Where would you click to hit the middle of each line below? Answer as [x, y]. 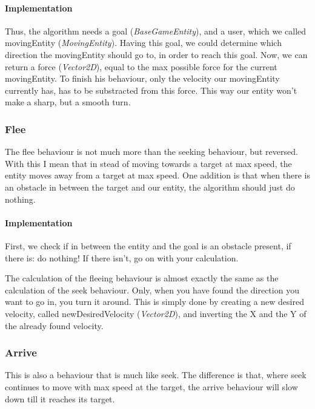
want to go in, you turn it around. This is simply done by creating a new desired [154, 302]
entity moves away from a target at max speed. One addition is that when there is [157, 175]
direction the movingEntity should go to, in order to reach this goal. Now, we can [156, 54]
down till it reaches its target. [60, 398]
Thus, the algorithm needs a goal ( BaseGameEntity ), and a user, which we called [156, 31]
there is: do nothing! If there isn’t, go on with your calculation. [122, 257]
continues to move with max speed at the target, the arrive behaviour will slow [151, 386]
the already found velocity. [54, 325]
